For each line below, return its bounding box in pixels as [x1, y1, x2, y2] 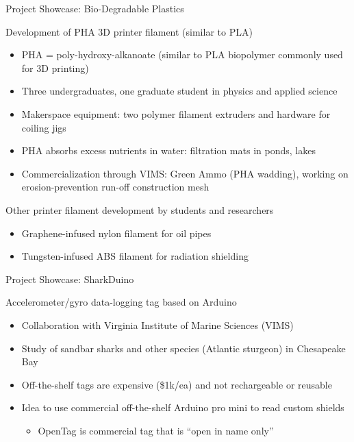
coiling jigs [21, 120, 66, 134]
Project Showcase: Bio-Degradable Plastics [5, 1, 184, 15]
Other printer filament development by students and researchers [5, 202, 274, 217]
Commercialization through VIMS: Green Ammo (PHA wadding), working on [21, 166, 349, 180]
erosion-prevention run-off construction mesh [21, 180, 210, 194]
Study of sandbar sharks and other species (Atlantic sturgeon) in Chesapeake [21, 341, 346, 355]
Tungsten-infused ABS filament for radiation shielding [21, 249, 249, 263]
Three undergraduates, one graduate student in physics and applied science [21, 84, 338, 98]
